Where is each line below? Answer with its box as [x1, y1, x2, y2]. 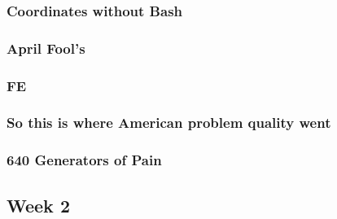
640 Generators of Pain [7, 150, 162, 170]
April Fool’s [7, 37, 85, 58]
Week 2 [7, 192, 70, 217]
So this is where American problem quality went [7, 112, 331, 133]
